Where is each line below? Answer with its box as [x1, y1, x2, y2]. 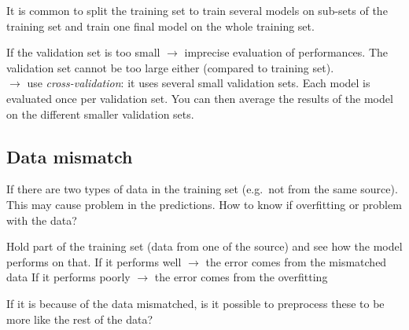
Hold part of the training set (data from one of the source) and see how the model [6, 238, 403, 255]
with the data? [6, 211, 77, 228]
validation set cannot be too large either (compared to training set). [6, 59, 334, 75]
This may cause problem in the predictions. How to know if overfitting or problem [6, 196, 402, 212]
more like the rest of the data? [6, 310, 153, 327]
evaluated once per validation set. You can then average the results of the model [6, 90, 393, 106]
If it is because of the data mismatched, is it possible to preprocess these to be [6, 295, 385, 311]
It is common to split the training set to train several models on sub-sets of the [6, 2, 388, 18]
